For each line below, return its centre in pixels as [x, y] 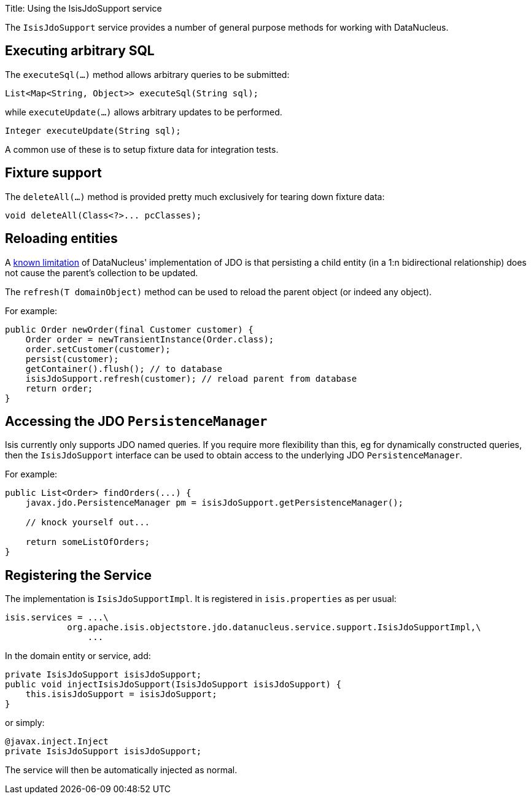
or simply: [25, 723]
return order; [59, 388]
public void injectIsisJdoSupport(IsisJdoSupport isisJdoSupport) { [173, 685]
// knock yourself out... [88, 523]
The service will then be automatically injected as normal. [121, 770]
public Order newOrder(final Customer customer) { [129, 329]
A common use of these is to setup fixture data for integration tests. [142, 149]
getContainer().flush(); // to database [124, 369]
